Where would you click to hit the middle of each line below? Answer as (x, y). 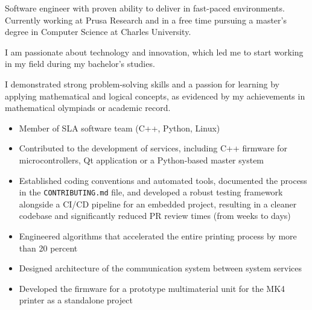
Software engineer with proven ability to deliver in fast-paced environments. (145, 8)
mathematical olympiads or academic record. (88, 108)
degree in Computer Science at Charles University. (98, 32)
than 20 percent (48, 248)
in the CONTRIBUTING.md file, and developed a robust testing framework (151, 192)
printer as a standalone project (76, 300)
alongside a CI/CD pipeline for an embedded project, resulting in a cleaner (158, 204)
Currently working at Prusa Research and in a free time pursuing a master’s (146, 20)
